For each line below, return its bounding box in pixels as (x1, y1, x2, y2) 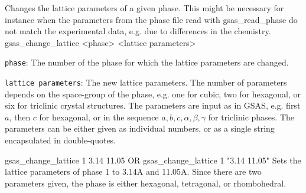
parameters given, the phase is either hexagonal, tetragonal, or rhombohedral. (5, 176, 287, 189)
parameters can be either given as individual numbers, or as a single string (5, 122, 275, 135)
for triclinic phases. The (208, 110, 295, 123)
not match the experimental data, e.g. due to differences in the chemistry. (5, 25, 271, 37)
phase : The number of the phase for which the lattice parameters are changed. (5, 56, 289, 68)
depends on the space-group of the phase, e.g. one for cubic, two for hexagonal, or (5, 87, 301, 100)
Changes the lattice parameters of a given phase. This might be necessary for (5, 2, 284, 14)
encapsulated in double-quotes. (5, 134, 116, 146)
